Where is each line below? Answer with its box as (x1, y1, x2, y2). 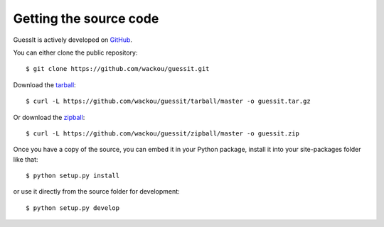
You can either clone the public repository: (13, 48, 138, 57)
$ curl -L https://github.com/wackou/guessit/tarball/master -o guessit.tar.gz (26, 97, 311, 106)
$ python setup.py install (26, 172, 120, 180)
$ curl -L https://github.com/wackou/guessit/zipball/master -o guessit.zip (26, 129, 300, 138)
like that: (13, 155, 38, 163)
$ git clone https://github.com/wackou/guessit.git (26, 65, 210, 73)
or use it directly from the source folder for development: (13, 187, 181, 196)
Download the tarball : (13, 80, 76, 89)
